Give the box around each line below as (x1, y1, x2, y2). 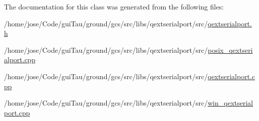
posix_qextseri (208, 44, 253, 55)
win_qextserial (208, 98, 253, 108)
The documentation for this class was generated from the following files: (4, 1, 224, 11)
